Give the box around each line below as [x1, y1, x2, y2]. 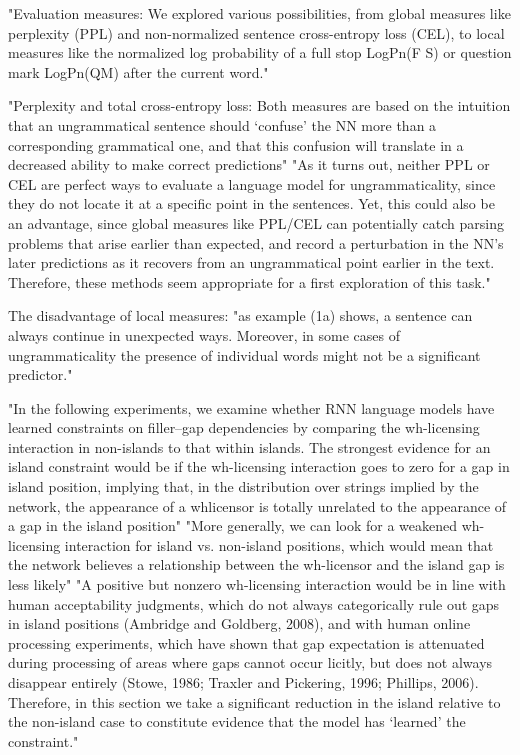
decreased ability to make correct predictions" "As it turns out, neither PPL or [8, 154, 490, 175]
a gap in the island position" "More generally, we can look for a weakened [8, 515, 458, 536]
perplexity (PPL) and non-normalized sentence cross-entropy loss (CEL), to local [8, 22, 505, 43]
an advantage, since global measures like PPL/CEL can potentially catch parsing [8, 212, 505, 233]
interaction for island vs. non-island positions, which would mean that [64, 534, 494, 555]
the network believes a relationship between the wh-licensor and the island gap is [8, 554, 505, 575]
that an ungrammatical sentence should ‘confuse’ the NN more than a [8, 114, 437, 135]
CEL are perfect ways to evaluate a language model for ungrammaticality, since [8, 173, 496, 194]
